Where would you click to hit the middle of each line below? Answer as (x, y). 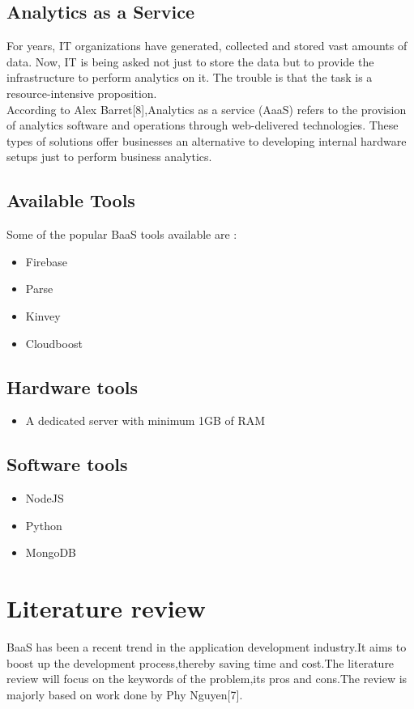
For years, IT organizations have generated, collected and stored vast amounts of (207, 46)
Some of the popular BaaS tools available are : (122, 234)
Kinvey (43, 315)
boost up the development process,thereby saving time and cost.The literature (201, 662)
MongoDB (51, 552)
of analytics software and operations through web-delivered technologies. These (203, 125)
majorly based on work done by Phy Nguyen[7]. (125, 694)
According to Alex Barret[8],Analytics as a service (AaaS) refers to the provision (207, 109)
